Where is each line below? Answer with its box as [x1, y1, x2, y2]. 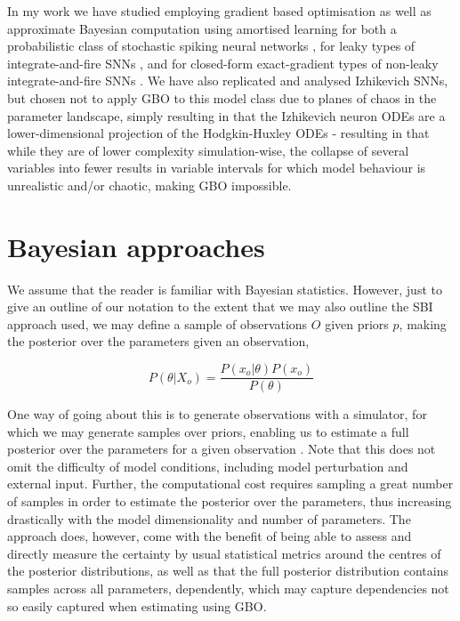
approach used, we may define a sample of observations [7, 314, 308, 333]
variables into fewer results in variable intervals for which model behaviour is [7, 158, 426, 177]
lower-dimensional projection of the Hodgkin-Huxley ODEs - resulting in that [7, 124, 430, 142]
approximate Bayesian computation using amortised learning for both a [7, 19, 397, 37]
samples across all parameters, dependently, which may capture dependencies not [7, 579, 449, 598]
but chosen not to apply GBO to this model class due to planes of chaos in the [7, 88, 437, 107]
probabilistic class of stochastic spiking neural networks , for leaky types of [7, 36, 416, 55]
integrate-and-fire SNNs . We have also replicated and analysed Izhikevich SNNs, [7, 71, 448, 90]
